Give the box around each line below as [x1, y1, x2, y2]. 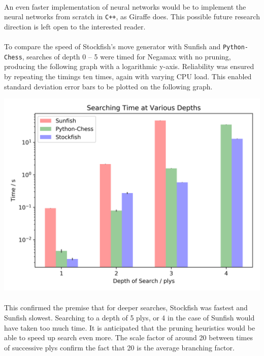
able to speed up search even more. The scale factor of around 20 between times [4, 332, 253, 343]
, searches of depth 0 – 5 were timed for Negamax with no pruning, [22, 51, 231, 61]
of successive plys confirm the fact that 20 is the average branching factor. [4, 342, 235, 352]
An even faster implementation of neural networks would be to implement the [4, 1, 246, 12]
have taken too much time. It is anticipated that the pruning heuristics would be [4, 322, 255, 333]
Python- [222, 44, 249, 51]
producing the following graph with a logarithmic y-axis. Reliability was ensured [4, 61, 254, 72]
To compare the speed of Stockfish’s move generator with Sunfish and [4, 41, 221, 52]
